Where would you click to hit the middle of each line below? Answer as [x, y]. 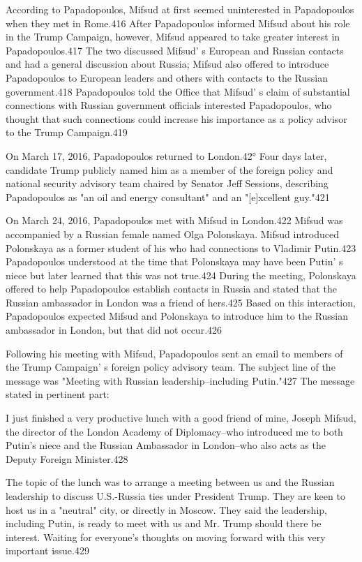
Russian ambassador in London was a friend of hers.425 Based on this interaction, [181, 302]
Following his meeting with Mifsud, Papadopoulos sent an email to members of [174, 353]
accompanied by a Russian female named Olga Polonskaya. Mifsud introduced [172, 234]
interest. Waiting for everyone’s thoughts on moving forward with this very [166, 537]
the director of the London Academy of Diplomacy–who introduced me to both [174, 431]
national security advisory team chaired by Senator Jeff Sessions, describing [167, 183]
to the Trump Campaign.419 [67, 132]
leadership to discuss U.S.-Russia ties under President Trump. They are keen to [175, 496]
